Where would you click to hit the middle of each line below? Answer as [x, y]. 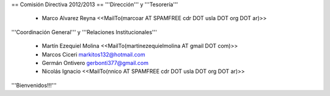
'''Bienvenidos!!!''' [34, 85]
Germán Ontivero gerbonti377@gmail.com [95, 63]
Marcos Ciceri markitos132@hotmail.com [94, 54]
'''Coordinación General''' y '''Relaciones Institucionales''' [84, 32]
